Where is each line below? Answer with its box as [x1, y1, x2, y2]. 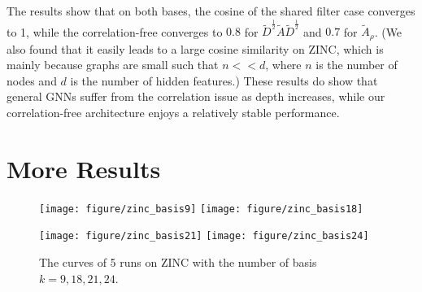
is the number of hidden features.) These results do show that [70, 72, 378, 89]
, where [265, 56, 302, 73]
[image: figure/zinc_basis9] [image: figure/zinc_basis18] [39, 203, 363, 215]
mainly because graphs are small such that [7, 56, 219, 73]
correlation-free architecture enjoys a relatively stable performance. [7, 104, 340, 120]
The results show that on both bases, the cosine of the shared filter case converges [7, 2, 415, 19]
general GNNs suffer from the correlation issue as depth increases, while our [7, 88, 385, 105]
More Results [7, 151, 161, 185]
